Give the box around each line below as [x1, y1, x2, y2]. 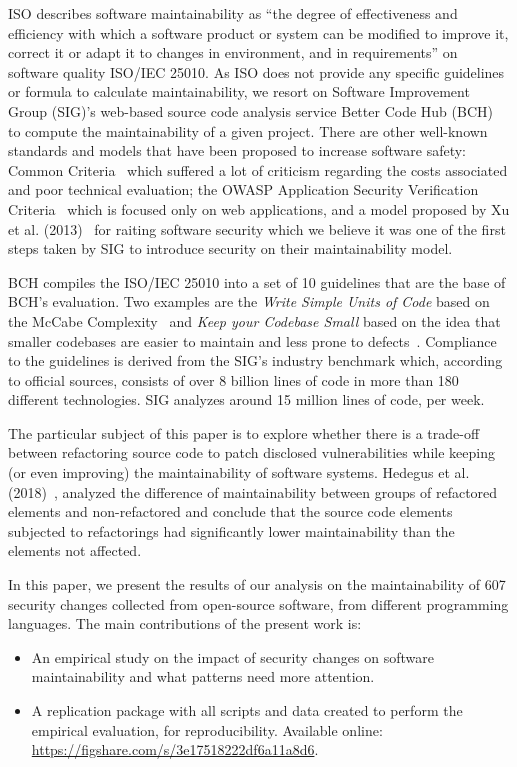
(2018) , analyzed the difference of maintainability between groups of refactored [8, 481, 498, 502]
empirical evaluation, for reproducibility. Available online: [31, 719, 383, 740]
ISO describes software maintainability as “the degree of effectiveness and [8, 3, 458, 23]
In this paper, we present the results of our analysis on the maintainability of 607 [8, 574, 506, 595]
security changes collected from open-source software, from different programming [8, 593, 509, 614]
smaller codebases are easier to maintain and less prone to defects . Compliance [8, 330, 497, 351]
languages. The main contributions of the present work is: [8, 613, 362, 634]
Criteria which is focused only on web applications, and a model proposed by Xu [8, 198, 510, 219]
